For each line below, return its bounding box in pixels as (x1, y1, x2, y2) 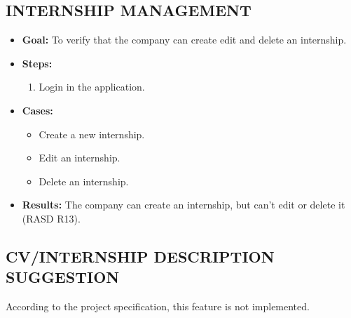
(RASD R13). (22, 211, 81, 225)
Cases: (22, 102, 53, 117)
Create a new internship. (39, 126, 145, 141)
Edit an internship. (39, 150, 121, 165)
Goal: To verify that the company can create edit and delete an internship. (22, 32, 347, 47)
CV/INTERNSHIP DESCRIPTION (6, 245, 275, 267)
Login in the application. (39, 79, 145, 94)
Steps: (22, 55, 53, 70)
